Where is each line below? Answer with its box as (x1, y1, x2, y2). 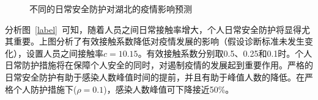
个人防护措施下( (13, 82, 77, 95)
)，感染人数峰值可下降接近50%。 (103, 82, 234, 95)
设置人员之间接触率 (26, 46, 103, 59)
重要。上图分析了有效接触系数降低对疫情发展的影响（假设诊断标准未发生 (13, 35, 305, 48)
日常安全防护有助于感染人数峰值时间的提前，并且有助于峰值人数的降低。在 (5, 70, 305, 83)
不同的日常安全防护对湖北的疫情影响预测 (29, 2, 192, 15)
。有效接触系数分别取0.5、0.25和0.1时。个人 (138, 46, 312, 59)
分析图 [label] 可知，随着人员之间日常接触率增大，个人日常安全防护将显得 (5, 23, 301, 35)
